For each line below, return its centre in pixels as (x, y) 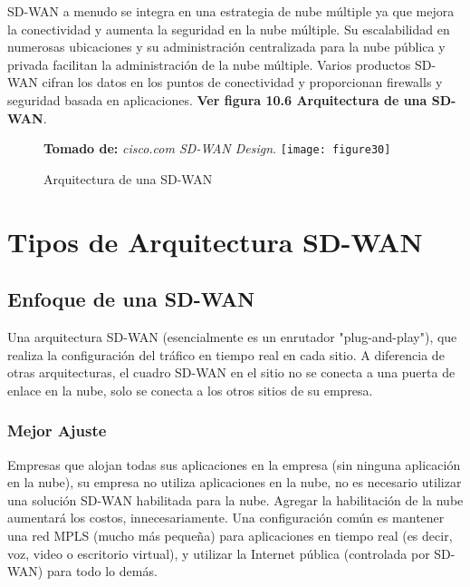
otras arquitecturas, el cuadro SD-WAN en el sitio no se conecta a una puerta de (231, 372)
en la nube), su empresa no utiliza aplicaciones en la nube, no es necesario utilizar (235, 482)
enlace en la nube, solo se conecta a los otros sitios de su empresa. (190, 390)
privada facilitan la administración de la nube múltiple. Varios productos (209, 64)
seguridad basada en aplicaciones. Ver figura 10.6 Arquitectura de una (217, 99)
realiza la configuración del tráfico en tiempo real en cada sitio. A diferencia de (226, 354)
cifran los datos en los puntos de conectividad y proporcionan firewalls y (242, 82)
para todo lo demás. (102, 571)
